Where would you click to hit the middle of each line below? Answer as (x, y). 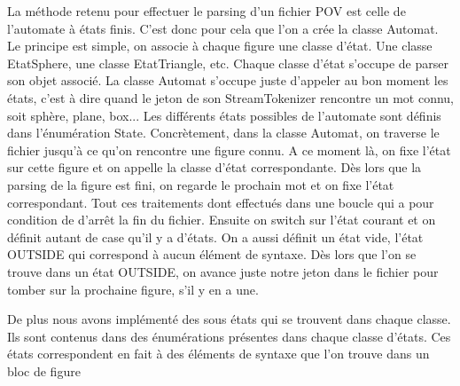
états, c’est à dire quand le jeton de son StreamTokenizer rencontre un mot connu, (231, 97)
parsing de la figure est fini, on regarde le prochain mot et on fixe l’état (201, 184)
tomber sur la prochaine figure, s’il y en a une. (133, 289)
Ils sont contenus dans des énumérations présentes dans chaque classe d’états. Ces (229, 336)
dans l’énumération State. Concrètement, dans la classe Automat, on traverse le (223, 133)
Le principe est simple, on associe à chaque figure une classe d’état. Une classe (220, 46)
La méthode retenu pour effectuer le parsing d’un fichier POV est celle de (207, 11)
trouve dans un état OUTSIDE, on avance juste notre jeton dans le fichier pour (223, 271)
